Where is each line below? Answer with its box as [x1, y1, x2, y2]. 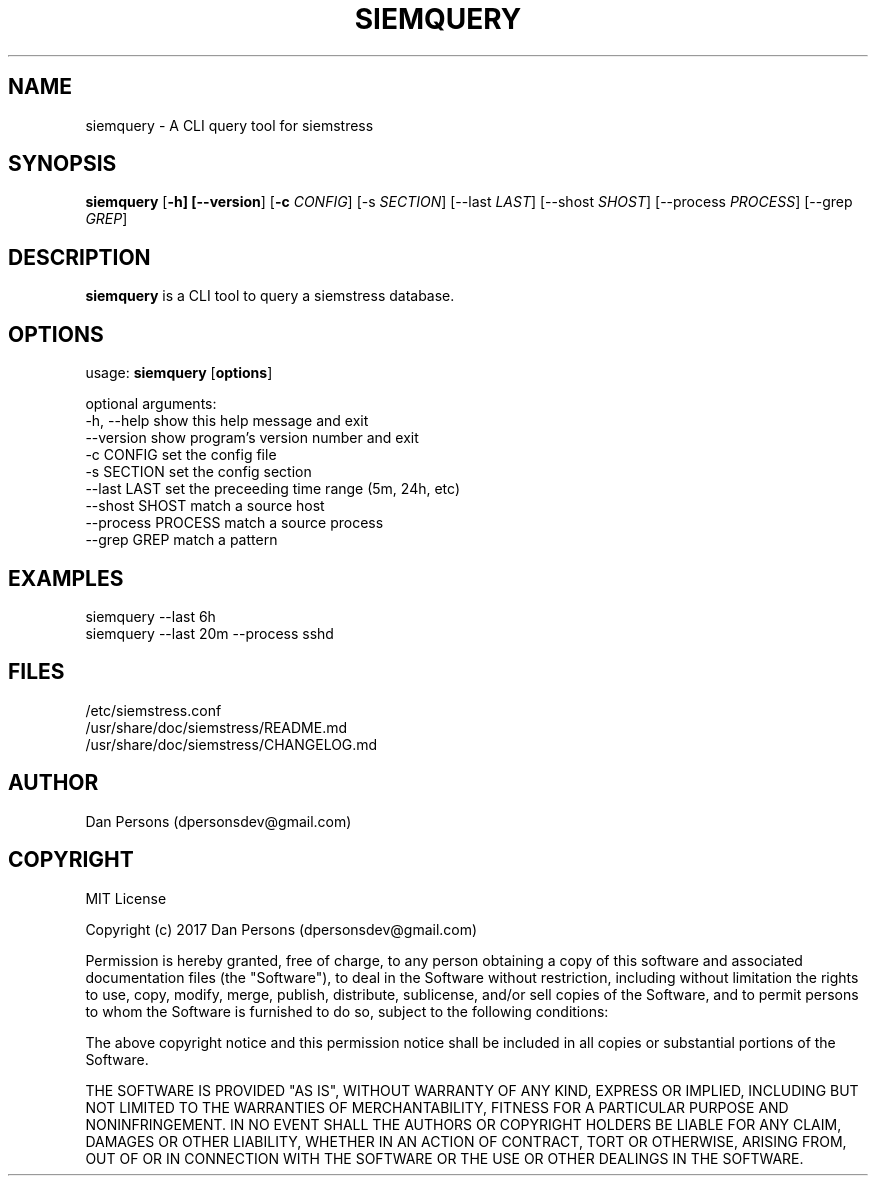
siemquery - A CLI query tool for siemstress [85, 116, 374, 134]
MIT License [85, 889, 167, 907]
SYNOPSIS [8, 151, 117, 177]
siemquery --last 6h [85, 607, 216, 625]
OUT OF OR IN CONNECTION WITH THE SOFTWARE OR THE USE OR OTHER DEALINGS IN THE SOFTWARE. [85, 1149, 804, 1167]
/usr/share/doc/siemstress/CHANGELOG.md [85, 735, 378, 753]
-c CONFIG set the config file [85, 446, 277, 464]
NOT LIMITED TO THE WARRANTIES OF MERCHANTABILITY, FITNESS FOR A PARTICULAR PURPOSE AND [85, 1098, 789, 1116]
